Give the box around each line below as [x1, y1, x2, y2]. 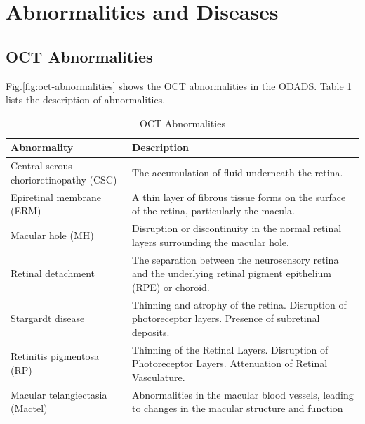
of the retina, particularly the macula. [132, 203, 295, 218]
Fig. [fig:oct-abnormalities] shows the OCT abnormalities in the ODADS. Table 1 [6, 78, 352, 93]
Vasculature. [132, 369, 185, 384]
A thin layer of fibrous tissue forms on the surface [132, 189, 346, 204]
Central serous [11, 158, 72, 173]
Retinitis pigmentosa [11, 349, 99, 364]
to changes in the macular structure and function [132, 401, 343, 416]
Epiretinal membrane [11, 189, 102, 204]
